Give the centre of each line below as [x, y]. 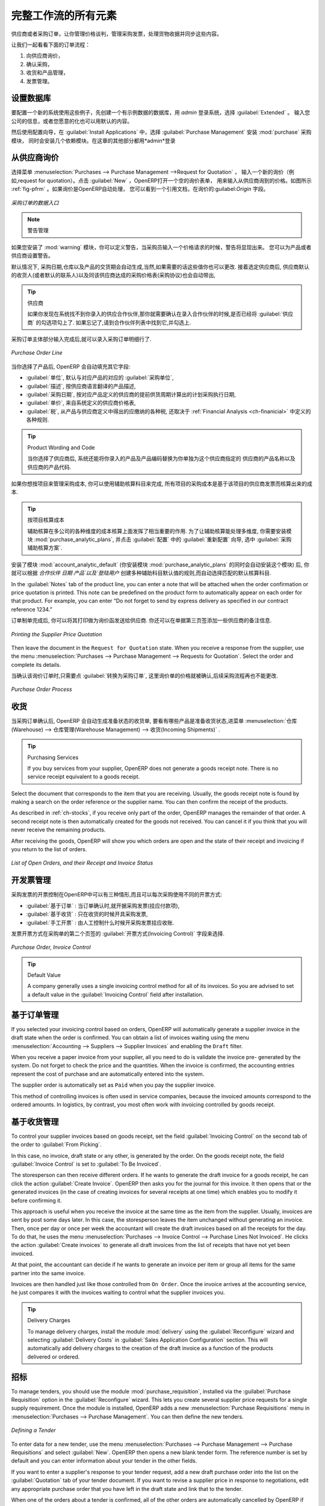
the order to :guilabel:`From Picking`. [56, 1145]
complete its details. [36, 664]
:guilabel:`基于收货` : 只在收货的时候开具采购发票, [87, 914]
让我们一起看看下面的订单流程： [51, 45]
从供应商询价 [35, 158]
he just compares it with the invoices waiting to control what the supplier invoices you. [118, 1293]
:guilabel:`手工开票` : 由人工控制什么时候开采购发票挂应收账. [100, 922]
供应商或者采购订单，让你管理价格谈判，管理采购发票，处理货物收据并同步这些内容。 [116, 34]
